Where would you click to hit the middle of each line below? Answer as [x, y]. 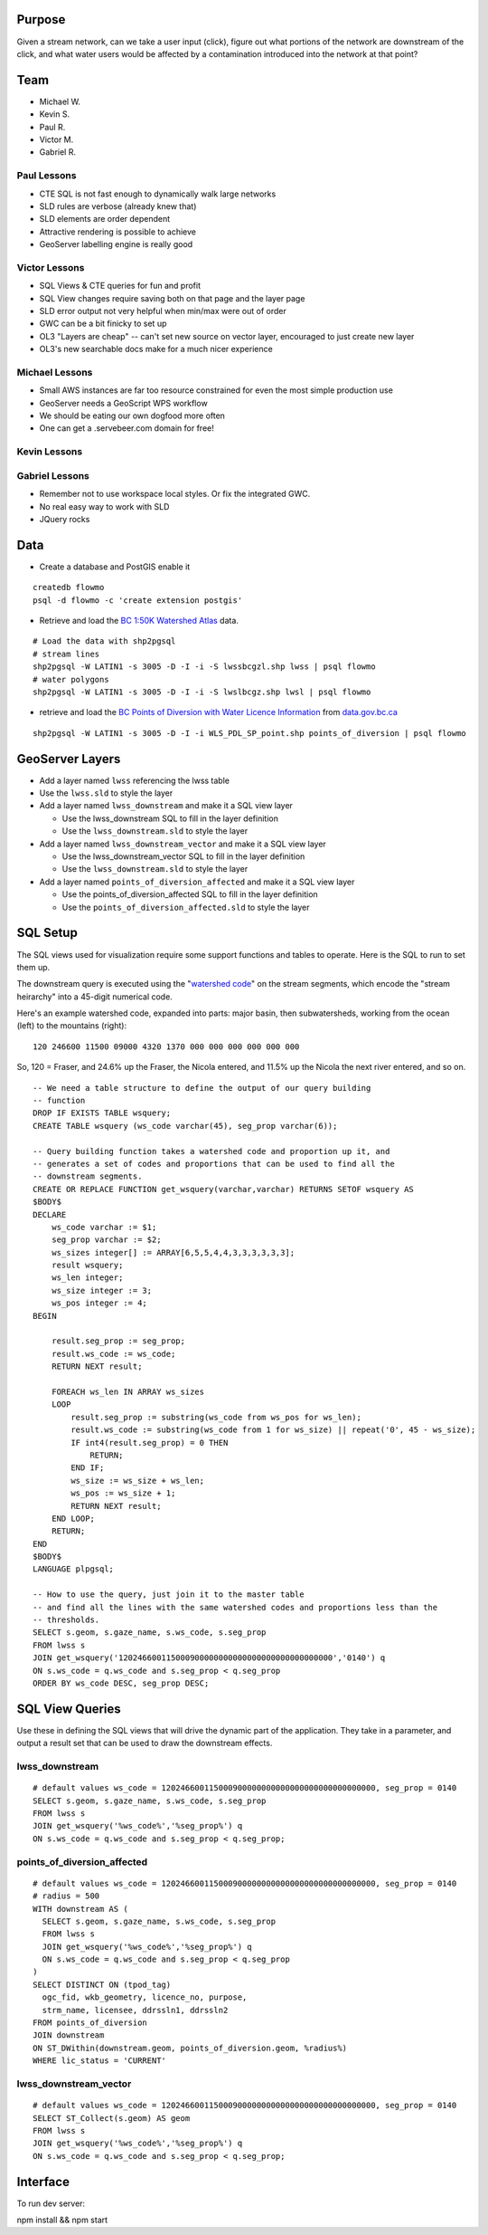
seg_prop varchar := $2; [106, 1240]
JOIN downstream [69, 2035]
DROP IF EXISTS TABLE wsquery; [102, 1113]
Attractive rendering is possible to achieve [118, 232]
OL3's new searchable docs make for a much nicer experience [156, 349]
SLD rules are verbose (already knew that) [118, 206]
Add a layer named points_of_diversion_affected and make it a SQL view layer [197, 882]
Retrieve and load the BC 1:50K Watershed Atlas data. [139, 621]
